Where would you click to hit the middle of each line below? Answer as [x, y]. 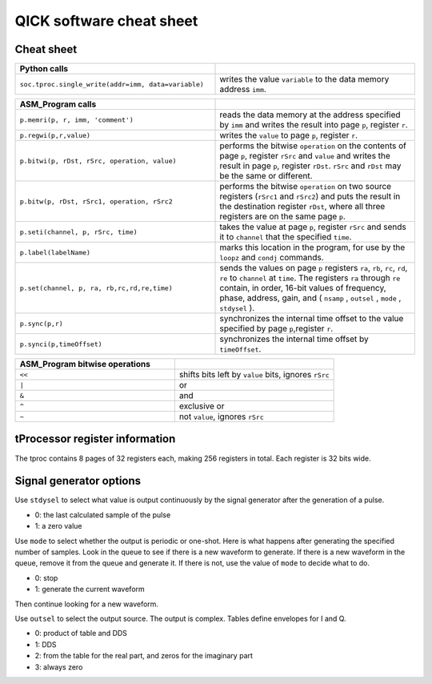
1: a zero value [59, 526]
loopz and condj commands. [272, 258]
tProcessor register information [95, 439]
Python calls [44, 69]
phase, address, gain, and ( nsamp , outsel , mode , [310, 298]
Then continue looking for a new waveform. [87, 604]
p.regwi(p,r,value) [55, 135]
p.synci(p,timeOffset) [61, 344]
